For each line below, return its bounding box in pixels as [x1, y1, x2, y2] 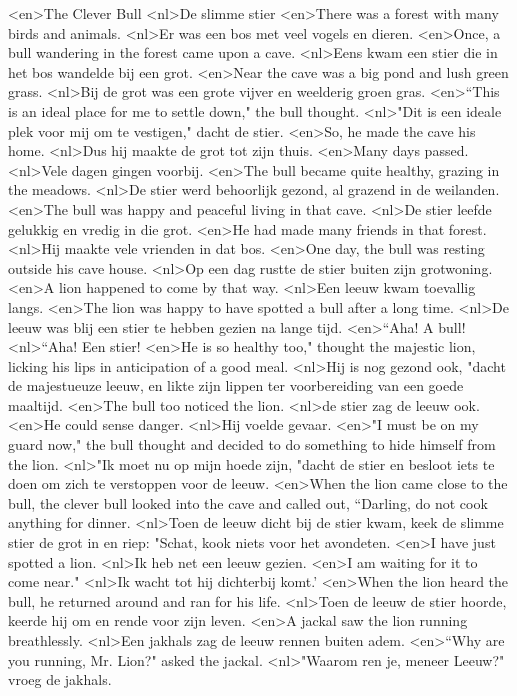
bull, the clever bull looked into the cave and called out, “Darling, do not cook [8, 492, 488, 513]
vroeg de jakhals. [8, 669, 112, 690]
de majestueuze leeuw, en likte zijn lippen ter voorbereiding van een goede [8, 375, 464, 396]
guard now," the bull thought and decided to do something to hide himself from [8, 434, 496, 455]
